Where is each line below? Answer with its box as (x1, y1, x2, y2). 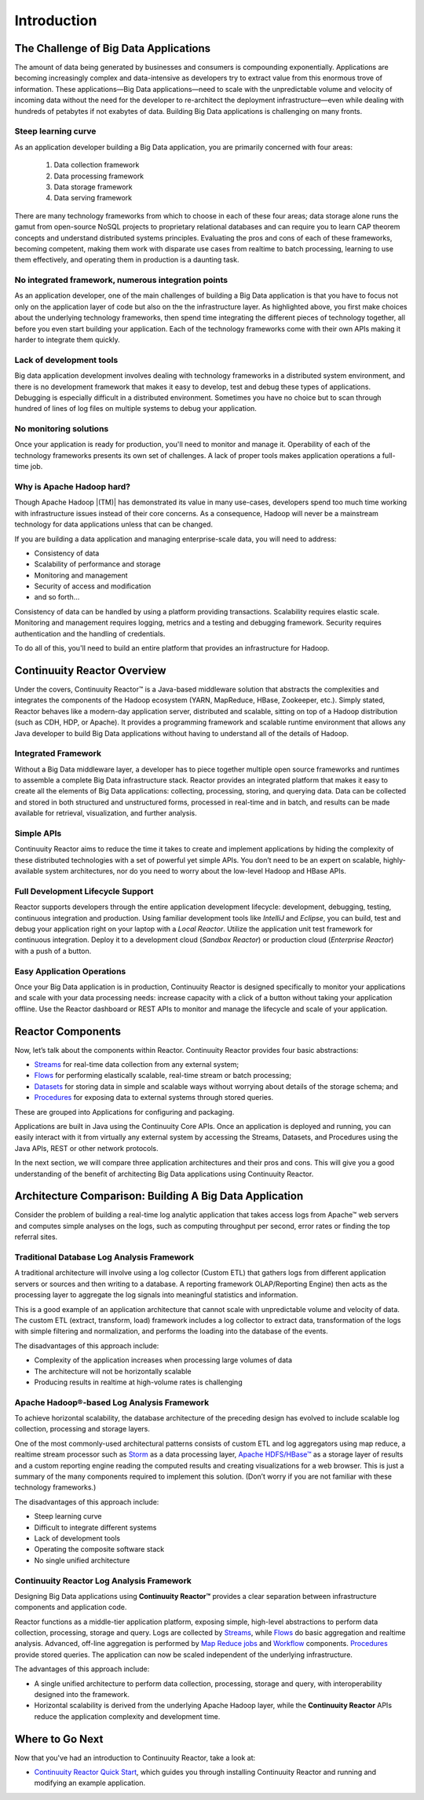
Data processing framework (53, 171, 144, 181)
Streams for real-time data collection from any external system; (34, 1060, 239, 1069)
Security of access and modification (34, 581, 152, 591)
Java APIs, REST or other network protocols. (14, 1143, 159, 1153)
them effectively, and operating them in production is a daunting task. (14, 255, 239, 265)
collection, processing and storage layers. (14, 1424, 151, 1434)
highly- (383, 855, 406, 864)
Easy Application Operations (14, 966, 126, 977)
